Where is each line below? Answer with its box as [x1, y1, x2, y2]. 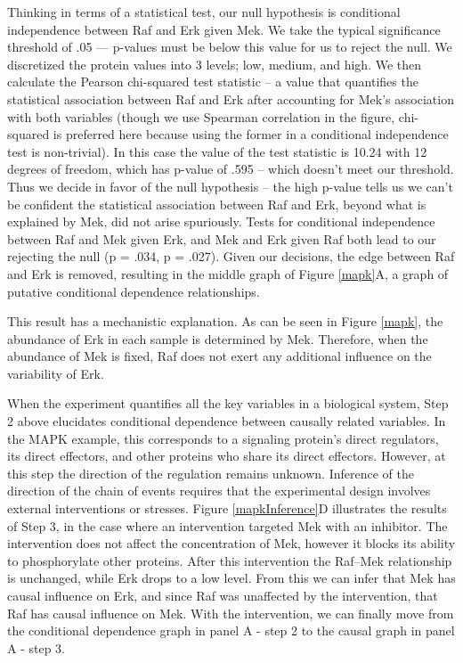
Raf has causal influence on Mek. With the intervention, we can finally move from [7, 603, 454, 622]
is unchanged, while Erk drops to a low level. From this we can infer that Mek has [7, 569, 456, 587]
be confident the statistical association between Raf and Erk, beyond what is [7, 194, 426, 213]
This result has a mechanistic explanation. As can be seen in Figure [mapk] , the [7, 312, 443, 331]
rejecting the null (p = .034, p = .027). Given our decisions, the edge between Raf [7, 247, 455, 266]
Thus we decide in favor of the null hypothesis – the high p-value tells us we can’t [7, 176, 453, 195]
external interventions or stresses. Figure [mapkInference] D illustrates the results [7, 499, 447, 518]
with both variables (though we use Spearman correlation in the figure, [7, 107, 395, 126]
